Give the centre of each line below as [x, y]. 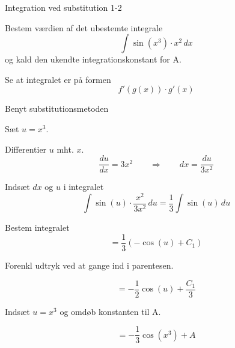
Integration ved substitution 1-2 [63, 7]
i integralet [84, 187]
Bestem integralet [37, 227]
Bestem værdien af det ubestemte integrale [84, 27]
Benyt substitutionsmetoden [57, 108]
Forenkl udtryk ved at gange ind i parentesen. [89, 265]
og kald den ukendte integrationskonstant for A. [93, 59]
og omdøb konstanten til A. [110, 311]
